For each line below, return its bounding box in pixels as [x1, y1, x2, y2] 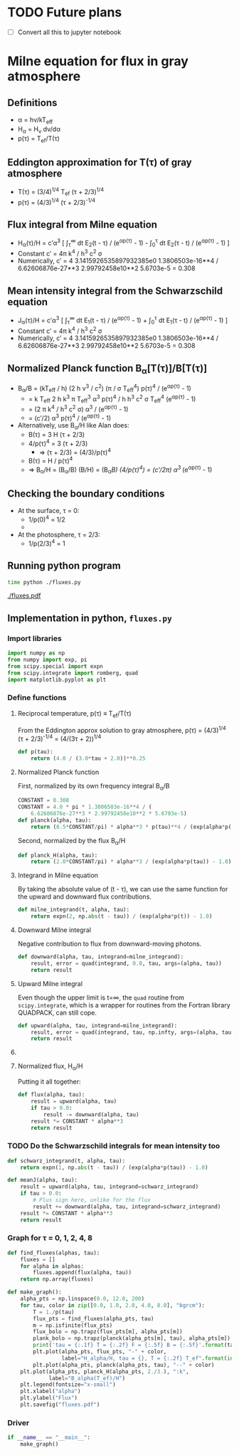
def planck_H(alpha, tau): [17, 852, 98, 859]
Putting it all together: [17, 1077, 81, 1086]
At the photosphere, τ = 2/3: [17, 531, 101, 539]
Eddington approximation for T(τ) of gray [7, 156, 192, 168]
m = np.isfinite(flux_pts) [33, 1321, 113, 1329]
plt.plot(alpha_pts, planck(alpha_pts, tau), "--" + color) [33, 1361, 215, 1368]
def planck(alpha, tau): [17, 817, 92, 824]
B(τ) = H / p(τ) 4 [28, 455, 73, 465]
